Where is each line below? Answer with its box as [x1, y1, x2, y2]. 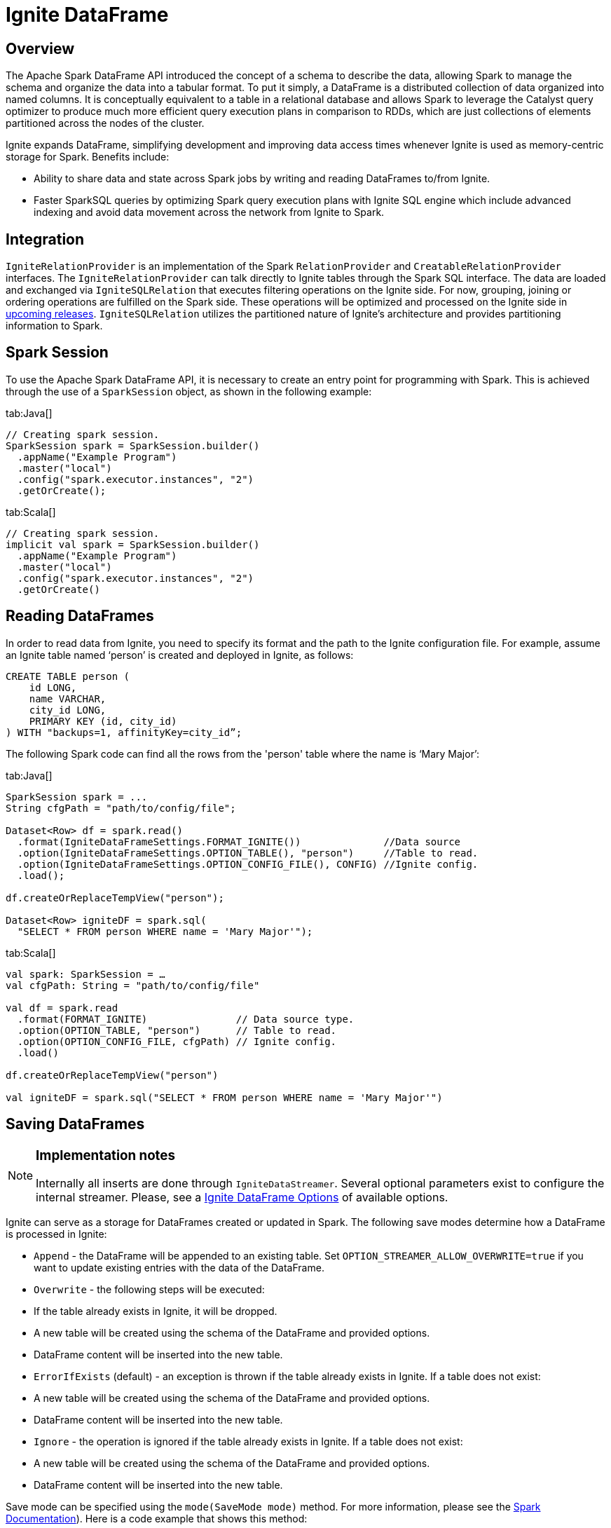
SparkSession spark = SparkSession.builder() [6, 439, 260, 451]
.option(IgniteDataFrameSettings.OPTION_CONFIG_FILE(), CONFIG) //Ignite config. [17, 858, 479, 870]
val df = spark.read [6, 1002, 118, 1014]
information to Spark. [6, 320, 103, 332]
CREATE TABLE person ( [6, 670, 130, 682]
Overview [6, 39, 75, 57]
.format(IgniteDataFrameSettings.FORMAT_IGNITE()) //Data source [17, 835, 461, 847]
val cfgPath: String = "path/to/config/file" [6, 979, 260, 991]
